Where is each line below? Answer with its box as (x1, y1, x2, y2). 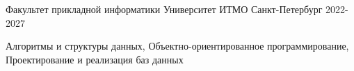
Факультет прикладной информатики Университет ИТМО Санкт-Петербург (6, 2, 323, 16)
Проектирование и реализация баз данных (6, 52, 184, 66)
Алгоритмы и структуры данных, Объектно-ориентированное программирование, (6, 39, 349, 53)
